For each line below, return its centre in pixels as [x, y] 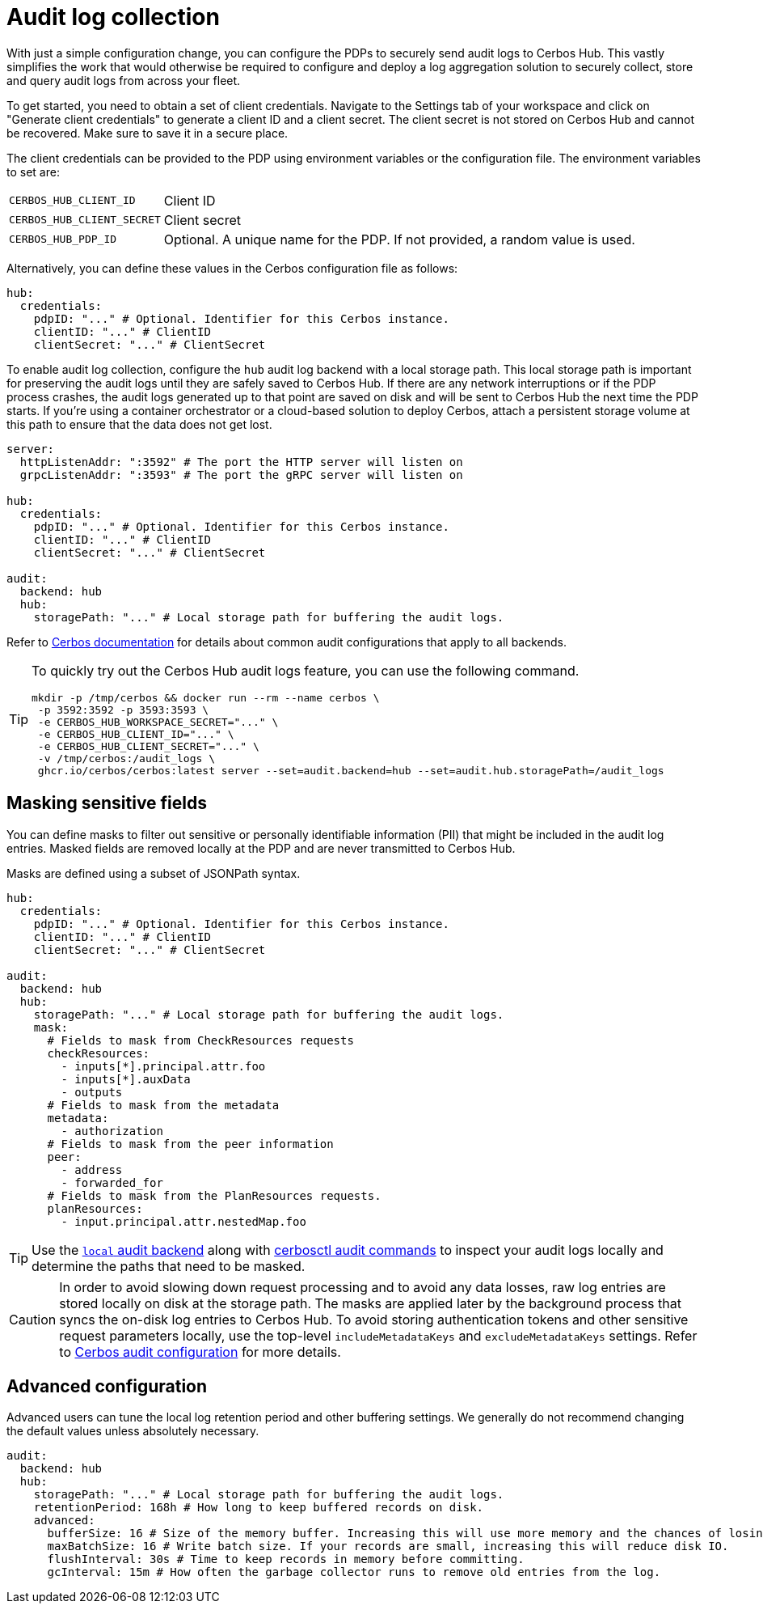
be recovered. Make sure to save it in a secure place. [148, 133]
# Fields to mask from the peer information [190, 1144]
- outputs [92, 1092]
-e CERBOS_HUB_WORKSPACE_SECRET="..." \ [158, 722]
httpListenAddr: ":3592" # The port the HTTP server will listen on [241, 462]
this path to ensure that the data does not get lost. [139, 424]
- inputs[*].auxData [126, 1079]
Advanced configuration [107, 1387]
